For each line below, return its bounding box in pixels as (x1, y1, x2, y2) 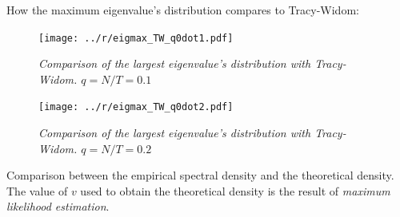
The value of (6, 182, 68, 199)
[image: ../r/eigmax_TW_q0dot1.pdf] (38, 32, 234, 44)
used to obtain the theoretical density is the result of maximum (80, 182, 390, 199)
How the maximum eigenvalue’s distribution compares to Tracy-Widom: (6, 2, 359, 18)
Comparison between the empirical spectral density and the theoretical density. (6, 167, 394, 183)
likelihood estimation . (6, 198, 110, 215)
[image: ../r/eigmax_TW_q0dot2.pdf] (38, 101, 234, 113)
